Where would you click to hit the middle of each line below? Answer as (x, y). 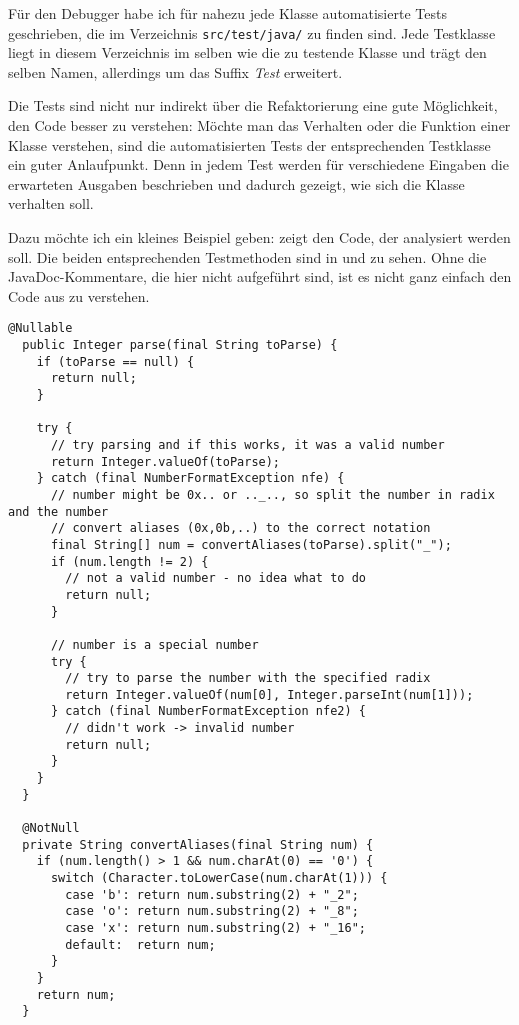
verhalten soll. (51, 203)
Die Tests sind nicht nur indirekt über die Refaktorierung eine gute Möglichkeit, (253, 105)
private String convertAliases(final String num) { (198, 844)
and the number (58, 511)
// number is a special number (154, 644)
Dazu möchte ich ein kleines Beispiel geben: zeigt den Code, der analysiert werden (259, 237)
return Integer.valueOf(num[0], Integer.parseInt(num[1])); (269, 694)
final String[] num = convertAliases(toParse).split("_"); (251, 544)
